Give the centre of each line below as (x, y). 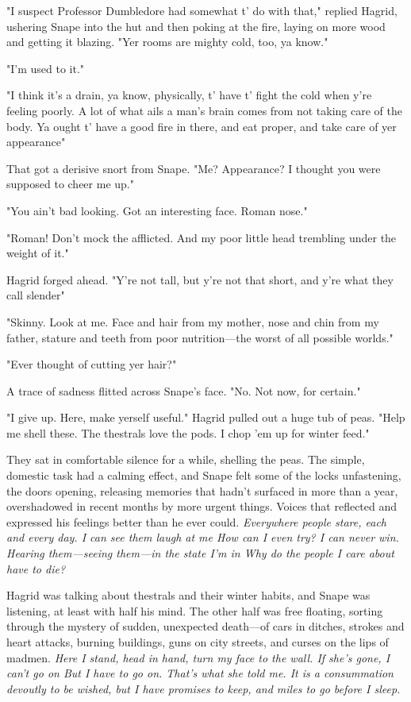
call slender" (36, 295)
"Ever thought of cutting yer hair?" (92, 364)
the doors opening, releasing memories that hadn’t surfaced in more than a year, (202, 490)
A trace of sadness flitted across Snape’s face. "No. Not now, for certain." (184, 390)
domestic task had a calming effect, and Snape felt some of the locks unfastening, (204, 475)
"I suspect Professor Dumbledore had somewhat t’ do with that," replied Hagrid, (202, 10)
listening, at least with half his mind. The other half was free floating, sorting (195, 610)
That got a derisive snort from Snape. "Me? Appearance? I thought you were (194, 168)
